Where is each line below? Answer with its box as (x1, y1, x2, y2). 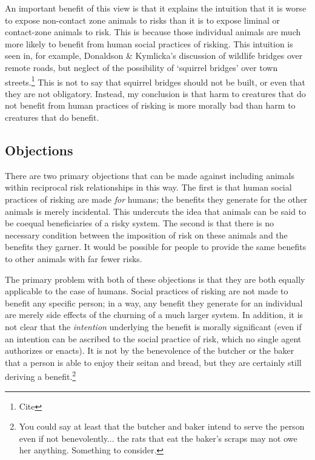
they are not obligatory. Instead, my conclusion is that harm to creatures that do (5, 87, 306, 100)
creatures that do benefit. (5, 111, 99, 123)
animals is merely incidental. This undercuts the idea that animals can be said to (5, 205, 307, 217)
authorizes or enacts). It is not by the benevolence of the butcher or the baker (5, 344, 294, 357)
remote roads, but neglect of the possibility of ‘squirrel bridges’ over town (5, 61, 278, 73)
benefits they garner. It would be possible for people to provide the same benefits (5, 240, 307, 253)
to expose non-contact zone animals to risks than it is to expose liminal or (5, 13, 280, 26)
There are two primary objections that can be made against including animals (5, 169, 294, 181)
